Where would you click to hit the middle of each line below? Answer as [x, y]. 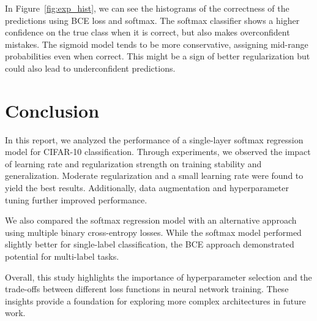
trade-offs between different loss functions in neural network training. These [147, 289]
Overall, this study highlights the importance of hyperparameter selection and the [158, 277]
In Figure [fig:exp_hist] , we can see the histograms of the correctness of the [147, 8]
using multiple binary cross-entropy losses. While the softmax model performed [153, 232]
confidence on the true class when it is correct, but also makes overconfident [147, 32]
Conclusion [52, 110]
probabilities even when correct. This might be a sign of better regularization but [158, 56]
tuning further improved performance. [76, 199]
